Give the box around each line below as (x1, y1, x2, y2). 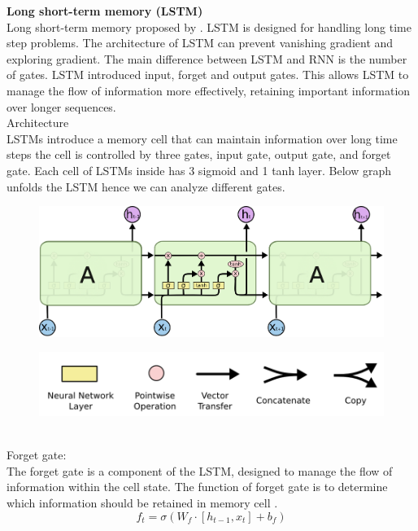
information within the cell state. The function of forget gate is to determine (7, 478, 388, 495)
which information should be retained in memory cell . (7, 494, 278, 511)
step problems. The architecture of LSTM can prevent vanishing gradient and (7, 34, 394, 51)
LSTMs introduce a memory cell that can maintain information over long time (7, 129, 398, 147)
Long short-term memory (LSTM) (7, 2, 203, 19)
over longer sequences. (7, 98, 116, 115)
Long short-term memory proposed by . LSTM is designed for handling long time (7, 18, 411, 35)
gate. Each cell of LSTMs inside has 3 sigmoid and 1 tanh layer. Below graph (7, 161, 392, 178)
